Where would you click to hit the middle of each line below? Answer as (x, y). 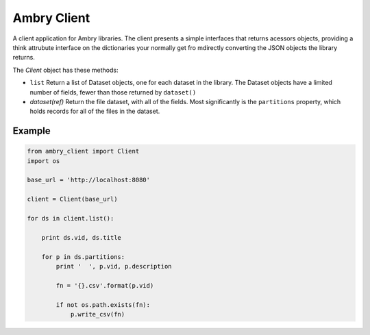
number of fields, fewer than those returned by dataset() (113, 92)
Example (32, 131)
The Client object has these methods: (65, 70)
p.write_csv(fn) (98, 314)
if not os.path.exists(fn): (103, 305)
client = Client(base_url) (72, 199)
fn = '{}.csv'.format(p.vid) (105, 285)
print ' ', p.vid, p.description (114, 266)
